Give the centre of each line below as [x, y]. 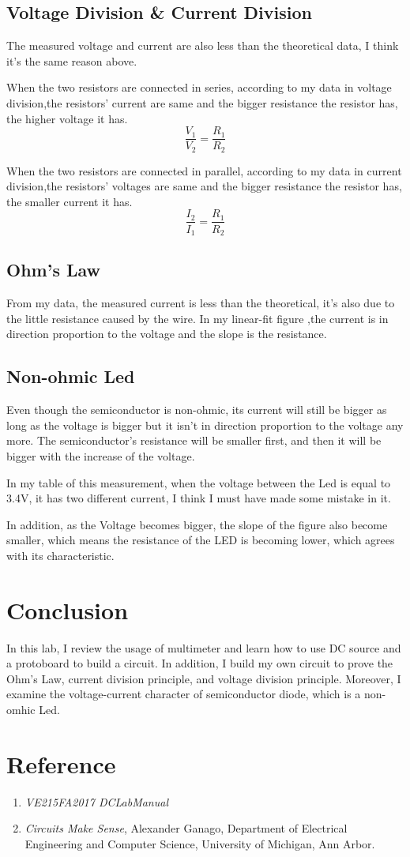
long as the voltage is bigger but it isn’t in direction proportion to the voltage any [205, 425]
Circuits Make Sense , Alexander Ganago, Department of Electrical [186, 828]
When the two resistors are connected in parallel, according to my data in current [204, 170]
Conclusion [68, 609]
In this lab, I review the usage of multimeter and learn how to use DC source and [204, 647]
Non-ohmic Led [71, 376]
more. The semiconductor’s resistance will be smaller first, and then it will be [194, 440]
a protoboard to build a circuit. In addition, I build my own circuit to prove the [200, 663]
